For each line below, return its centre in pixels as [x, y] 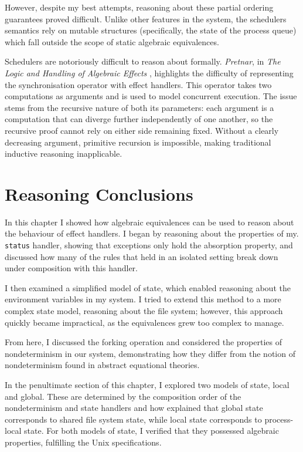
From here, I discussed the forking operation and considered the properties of [143, 342]
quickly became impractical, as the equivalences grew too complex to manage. [144, 322]
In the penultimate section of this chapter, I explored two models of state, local [147, 385]
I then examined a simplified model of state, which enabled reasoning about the [148, 287]
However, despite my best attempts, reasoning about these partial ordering [139, 7]
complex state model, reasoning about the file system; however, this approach [144, 311]
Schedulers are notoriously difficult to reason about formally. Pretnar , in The [143, 61]
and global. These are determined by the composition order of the [123, 396]
